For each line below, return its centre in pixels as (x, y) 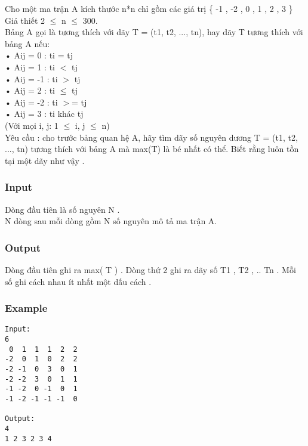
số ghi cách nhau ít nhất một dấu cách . (78, 281)
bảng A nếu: (27, 43)
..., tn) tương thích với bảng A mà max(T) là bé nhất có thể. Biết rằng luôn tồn (152, 149)
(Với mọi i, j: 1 (32, 125)
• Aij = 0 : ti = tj (39, 55)
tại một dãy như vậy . (45, 160)
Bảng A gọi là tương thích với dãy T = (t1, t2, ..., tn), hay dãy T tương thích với (154, 32)
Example (26, 308)
